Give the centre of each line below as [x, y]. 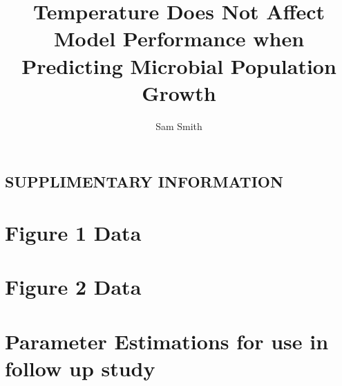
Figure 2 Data [73, 287]
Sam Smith [179, 126]
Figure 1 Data [73, 232]
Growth [179, 92]
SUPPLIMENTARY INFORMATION [144, 182]
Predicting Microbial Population [179, 65]
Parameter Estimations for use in [167, 341]
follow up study [80, 368]
